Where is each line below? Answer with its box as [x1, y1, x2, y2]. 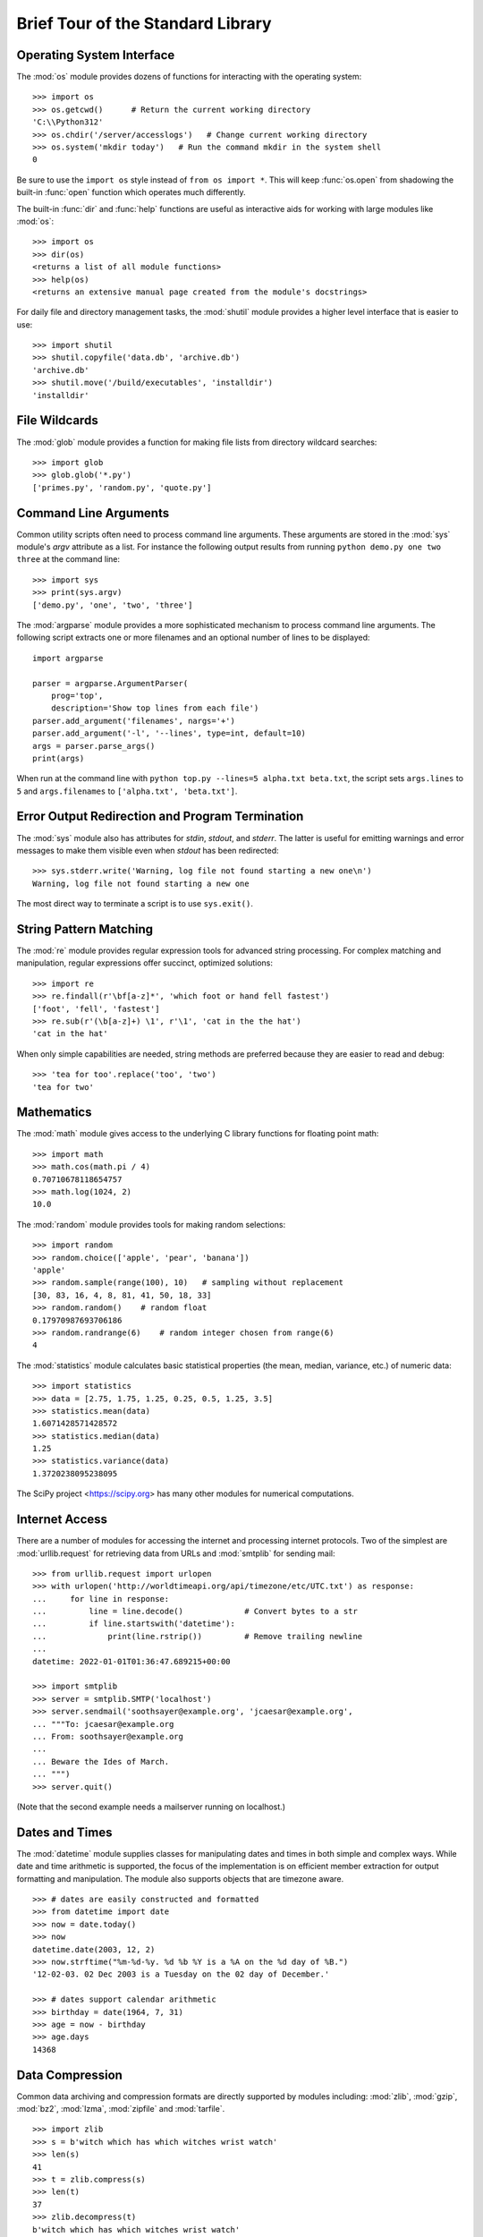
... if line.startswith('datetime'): [32, 1619, 236, 1629]
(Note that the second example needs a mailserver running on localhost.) [16, 1801, 286, 1812]
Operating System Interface [16, 47, 175, 63]
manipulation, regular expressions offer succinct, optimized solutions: [16, 957, 273, 968]
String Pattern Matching [16, 922, 154, 937]
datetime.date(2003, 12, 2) [32, 1944, 156, 1954]
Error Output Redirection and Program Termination [16, 809, 304, 824]
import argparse [32, 653, 104, 663]
